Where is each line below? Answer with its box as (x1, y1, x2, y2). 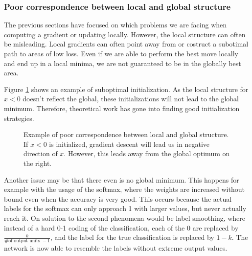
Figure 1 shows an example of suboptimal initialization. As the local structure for (4, 84, 249, 94)
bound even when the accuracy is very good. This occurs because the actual (4, 193, 232, 204)
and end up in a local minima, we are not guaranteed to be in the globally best (4, 58, 241, 68)
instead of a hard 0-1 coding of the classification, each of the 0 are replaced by (4, 222, 239, 233)
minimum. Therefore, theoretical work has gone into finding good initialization (4, 103, 240, 113)
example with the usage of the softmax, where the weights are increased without (4, 184, 245, 194)
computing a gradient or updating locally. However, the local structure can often (4, 29, 246, 39)
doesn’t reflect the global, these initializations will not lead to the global (23, 93, 239, 104)
